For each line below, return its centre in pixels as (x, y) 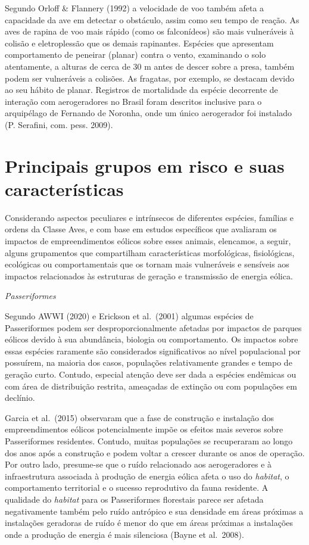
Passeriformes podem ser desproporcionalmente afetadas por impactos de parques (153, 327)
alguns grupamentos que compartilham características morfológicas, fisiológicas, (150, 252)
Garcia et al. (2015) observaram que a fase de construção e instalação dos (140, 417)
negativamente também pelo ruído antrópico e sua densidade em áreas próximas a (154, 511)
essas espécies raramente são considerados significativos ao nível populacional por (153, 351)
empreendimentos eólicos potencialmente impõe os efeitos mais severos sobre (144, 429)
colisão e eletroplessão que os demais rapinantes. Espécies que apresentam (139, 43)
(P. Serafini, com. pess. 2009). (59, 124)
